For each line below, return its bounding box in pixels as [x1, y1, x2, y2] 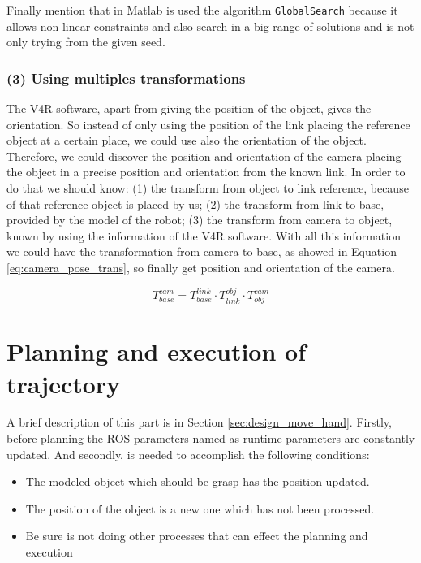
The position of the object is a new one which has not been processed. [25, 500, 375, 517]
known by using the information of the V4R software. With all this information [6, 227, 401, 244]
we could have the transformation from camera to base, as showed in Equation [6, 243, 397, 260]
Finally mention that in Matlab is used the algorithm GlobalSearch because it [6, 2, 398, 18]
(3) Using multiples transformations [6, 67, 246, 88]
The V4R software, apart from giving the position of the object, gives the [6, 100, 372, 117]
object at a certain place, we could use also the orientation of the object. [6, 132, 367, 149]
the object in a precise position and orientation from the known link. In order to [6, 163, 406, 180]
